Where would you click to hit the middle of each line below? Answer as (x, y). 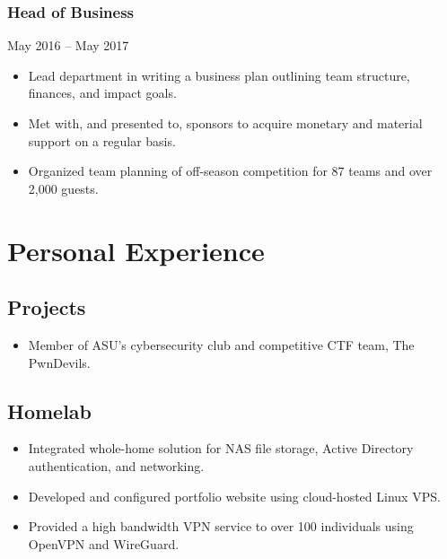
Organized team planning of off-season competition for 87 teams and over (230, 171)
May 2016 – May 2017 (68, 45)
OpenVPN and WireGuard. (104, 543)
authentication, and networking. (116, 465)
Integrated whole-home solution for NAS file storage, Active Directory (221, 448)
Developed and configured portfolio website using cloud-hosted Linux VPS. (234, 496)
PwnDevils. (59, 362)
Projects (47, 307)
